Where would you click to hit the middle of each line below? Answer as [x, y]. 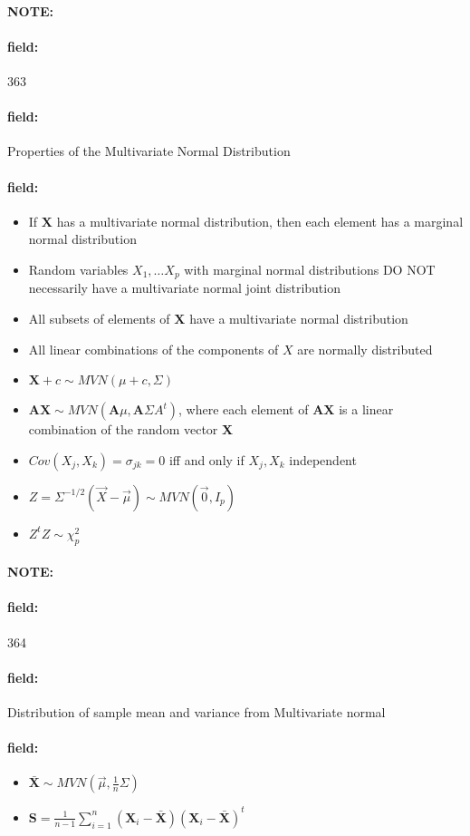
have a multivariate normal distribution [299, 318]
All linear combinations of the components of [153, 349]
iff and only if [206, 459]
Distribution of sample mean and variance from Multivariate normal [197, 711]
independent [323, 459]
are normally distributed [365, 349]
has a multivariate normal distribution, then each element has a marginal [260, 221]
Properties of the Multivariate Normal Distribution [149, 151]
